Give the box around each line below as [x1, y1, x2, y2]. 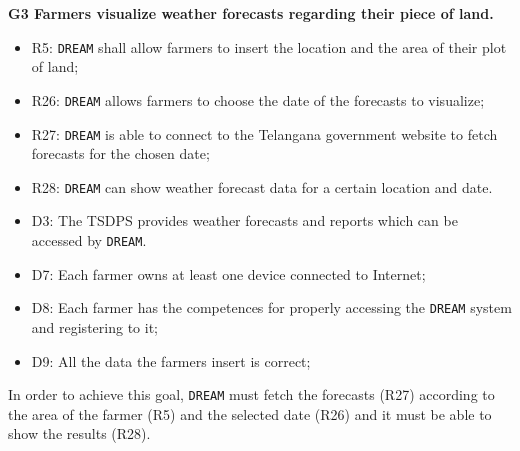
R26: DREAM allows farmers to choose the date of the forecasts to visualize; [31, 89, 485, 110]
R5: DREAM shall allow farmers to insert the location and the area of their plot [31, 36, 507, 57]
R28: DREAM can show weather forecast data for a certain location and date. [31, 176, 493, 197]
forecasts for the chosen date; [31, 143, 210, 164]
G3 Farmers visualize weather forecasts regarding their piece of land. [8, 3, 494, 23]
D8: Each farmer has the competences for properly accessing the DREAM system [31, 297, 512, 318]
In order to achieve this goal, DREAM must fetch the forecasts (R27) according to [8, 384, 495, 405]
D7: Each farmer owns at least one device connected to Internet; [31, 263, 426, 284]
